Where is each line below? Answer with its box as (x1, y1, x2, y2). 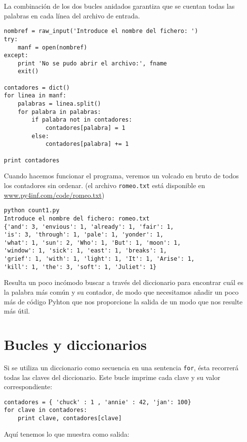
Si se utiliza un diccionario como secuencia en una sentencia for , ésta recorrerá (4, 362, 239, 372)
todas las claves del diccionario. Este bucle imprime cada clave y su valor (4, 372, 220, 382)
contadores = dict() (4, 84, 70, 91)
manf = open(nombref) (17, 44, 87, 51)
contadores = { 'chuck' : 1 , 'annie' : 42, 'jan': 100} (4, 398, 191, 406)
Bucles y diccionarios (4, 334, 147, 354)
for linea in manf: (4, 92, 66, 99)
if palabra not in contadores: (31, 116, 132, 124)
